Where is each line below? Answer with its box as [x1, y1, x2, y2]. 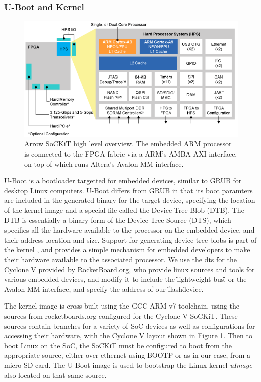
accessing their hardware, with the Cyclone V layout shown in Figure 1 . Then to [4, 330, 252, 341]
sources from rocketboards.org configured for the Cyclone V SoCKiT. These [4, 310, 238, 321]
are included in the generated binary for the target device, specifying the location [4, 195, 255, 205]
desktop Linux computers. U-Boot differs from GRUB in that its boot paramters [4, 185, 253, 195]
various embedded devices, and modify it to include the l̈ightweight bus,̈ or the [4, 274, 247, 284]
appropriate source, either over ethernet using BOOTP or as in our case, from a [4, 350, 251, 360]
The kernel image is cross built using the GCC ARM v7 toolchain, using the [4, 300, 240, 311]
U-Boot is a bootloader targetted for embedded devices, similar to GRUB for [4, 175, 242, 186]
